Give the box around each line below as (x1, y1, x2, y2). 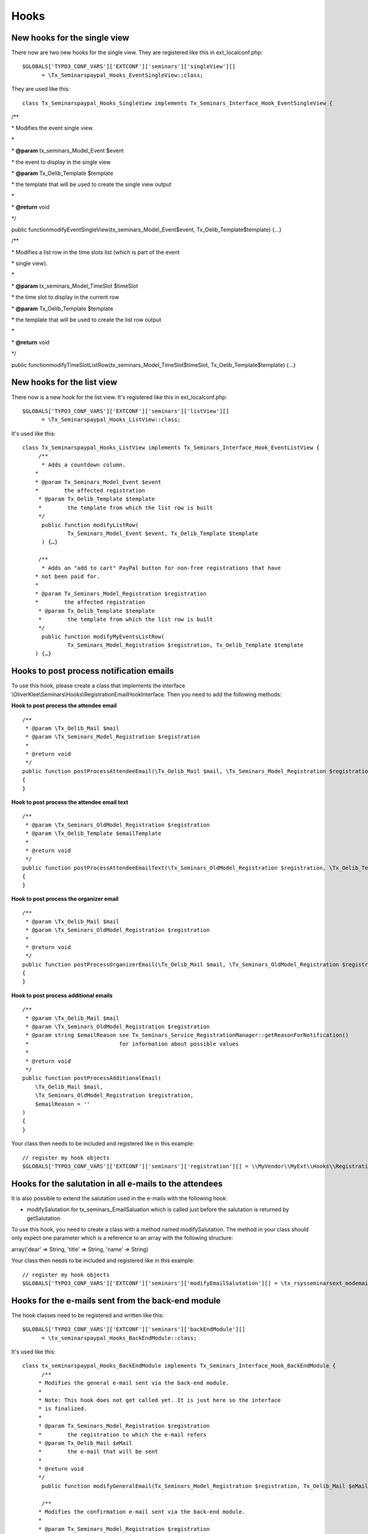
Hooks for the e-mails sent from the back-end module (11, 1295, 221, 1306)
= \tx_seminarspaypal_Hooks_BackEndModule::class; (41, 1335, 197, 1341)
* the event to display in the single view (11, 158, 111, 166)
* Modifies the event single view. (11, 125, 94, 132)
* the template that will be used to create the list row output (11, 316, 162, 323)
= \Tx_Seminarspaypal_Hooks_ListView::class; (41, 416, 181, 423)
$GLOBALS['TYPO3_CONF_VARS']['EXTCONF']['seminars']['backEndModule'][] (22, 1326, 245, 1333)
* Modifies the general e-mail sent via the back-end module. (38, 1379, 229, 1387)
